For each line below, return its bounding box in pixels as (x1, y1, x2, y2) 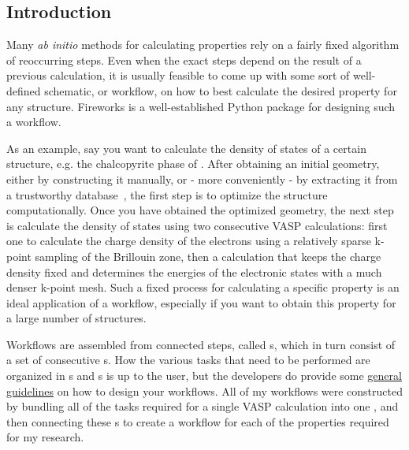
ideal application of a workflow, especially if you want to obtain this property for (6, 294, 396, 311)
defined (6, 82, 41, 99)
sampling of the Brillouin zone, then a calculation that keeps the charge (35, 247, 381, 264)
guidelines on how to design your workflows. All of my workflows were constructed (6, 382, 403, 399)
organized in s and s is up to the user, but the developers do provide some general (6, 367, 402, 384)
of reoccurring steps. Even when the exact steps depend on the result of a (6, 51, 362, 68)
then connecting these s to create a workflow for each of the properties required (6, 413, 389, 430)
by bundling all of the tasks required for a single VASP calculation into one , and (6, 398, 399, 415)
